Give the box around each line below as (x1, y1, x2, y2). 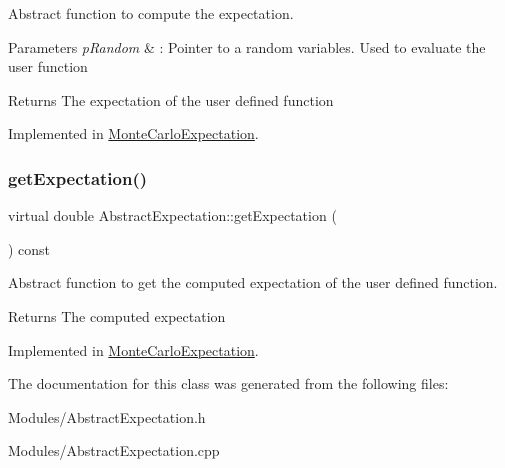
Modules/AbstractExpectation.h (8, 406, 206, 427)
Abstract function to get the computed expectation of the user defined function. (8, 272, 498, 293)
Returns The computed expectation (8, 305, 226, 326)
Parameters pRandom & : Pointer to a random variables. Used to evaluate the (8, 36, 486, 57)
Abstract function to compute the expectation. (8, 3, 294, 23)
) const (8, 238, 51, 259)
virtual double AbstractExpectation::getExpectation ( (8, 205, 337, 226)
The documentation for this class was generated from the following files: (8, 373, 449, 394)
